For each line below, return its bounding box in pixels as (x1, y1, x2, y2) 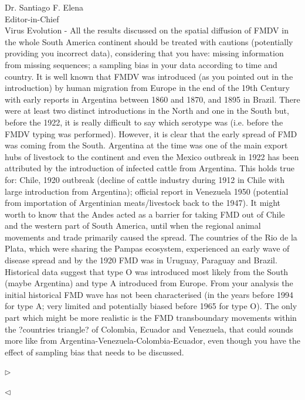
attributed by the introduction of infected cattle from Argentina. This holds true (5, 162, 294, 174)
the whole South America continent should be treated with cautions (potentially (5, 35, 293, 48)
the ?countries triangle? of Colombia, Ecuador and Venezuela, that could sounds (5, 323, 293, 335)
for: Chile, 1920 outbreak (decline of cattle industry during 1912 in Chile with (5, 173, 285, 185)
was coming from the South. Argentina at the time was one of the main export (5, 139, 288, 151)
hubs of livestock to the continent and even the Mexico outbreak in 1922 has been (5, 150, 299, 162)
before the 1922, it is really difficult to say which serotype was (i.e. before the (5, 116, 283, 128)
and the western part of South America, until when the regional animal (5, 219, 261, 232)
